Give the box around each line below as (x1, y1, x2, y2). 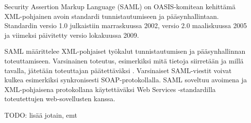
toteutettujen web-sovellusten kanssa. (4, 93, 116, 104)
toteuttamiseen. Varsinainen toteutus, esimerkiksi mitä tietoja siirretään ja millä (4, 55, 244, 65)
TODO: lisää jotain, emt (4, 109, 77, 120)
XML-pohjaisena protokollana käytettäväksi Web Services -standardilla (4, 84, 216, 94)
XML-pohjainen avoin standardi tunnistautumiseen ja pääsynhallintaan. (4, 11, 219, 21)
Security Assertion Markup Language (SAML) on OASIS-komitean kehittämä (4, 1, 235, 11)
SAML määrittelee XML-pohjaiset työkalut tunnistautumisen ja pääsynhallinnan (4, 46, 246, 56)
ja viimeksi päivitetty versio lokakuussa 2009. (4, 30, 139, 40)
